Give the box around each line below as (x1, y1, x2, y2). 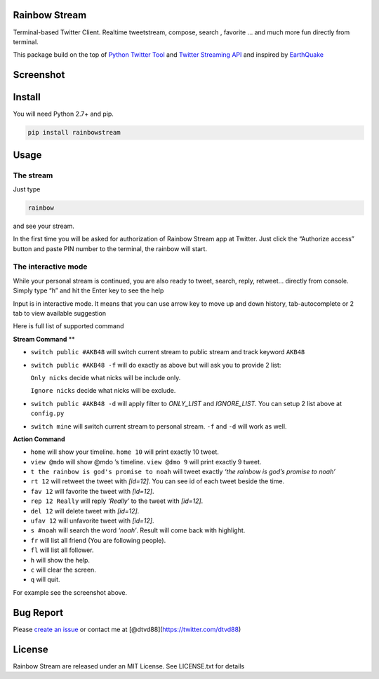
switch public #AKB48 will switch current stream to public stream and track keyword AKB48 (30, 348, 305, 356)
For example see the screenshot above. (13, 588, 128, 596)
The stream (13, 170, 53, 180)
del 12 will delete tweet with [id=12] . (30, 506, 140, 515)
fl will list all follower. (30, 546, 94, 554)
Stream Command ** (13, 335, 75, 343)
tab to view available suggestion (13, 309, 107, 318)
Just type (13, 184, 41, 193)
